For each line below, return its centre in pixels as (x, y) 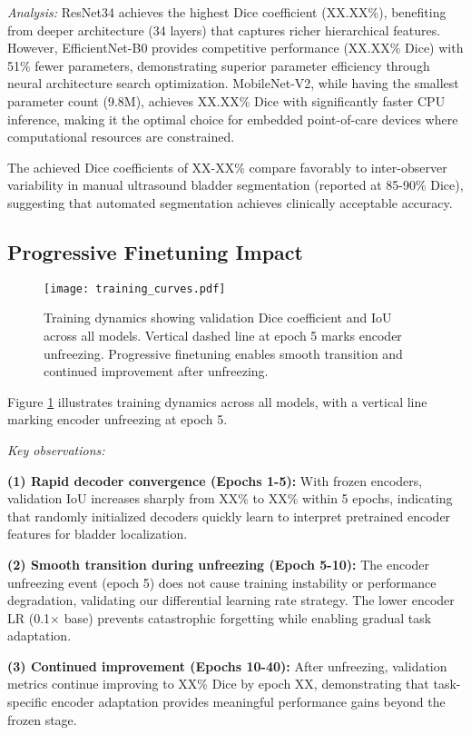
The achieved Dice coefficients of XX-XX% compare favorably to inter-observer (227, 167)
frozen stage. (42, 719)
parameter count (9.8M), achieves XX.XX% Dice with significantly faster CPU (226, 100)
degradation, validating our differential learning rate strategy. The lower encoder (231, 600)
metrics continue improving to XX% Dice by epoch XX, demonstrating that (218, 684)
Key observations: (56, 449)
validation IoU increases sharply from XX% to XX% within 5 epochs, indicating (230, 498)
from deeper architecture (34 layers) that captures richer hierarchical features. (224, 30)
